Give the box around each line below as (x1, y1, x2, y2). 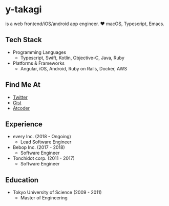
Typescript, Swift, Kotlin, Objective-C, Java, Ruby (20, 54, 124, 61)
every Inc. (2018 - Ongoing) (12, 134, 72, 140)
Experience (5, 120, 43, 128)
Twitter (12, 94, 28, 100)
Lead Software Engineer (20, 139, 72, 145)
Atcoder (12, 105, 30, 111)
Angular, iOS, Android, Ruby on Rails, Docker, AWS (20, 65, 127, 71)
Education (5, 176, 39, 184)
